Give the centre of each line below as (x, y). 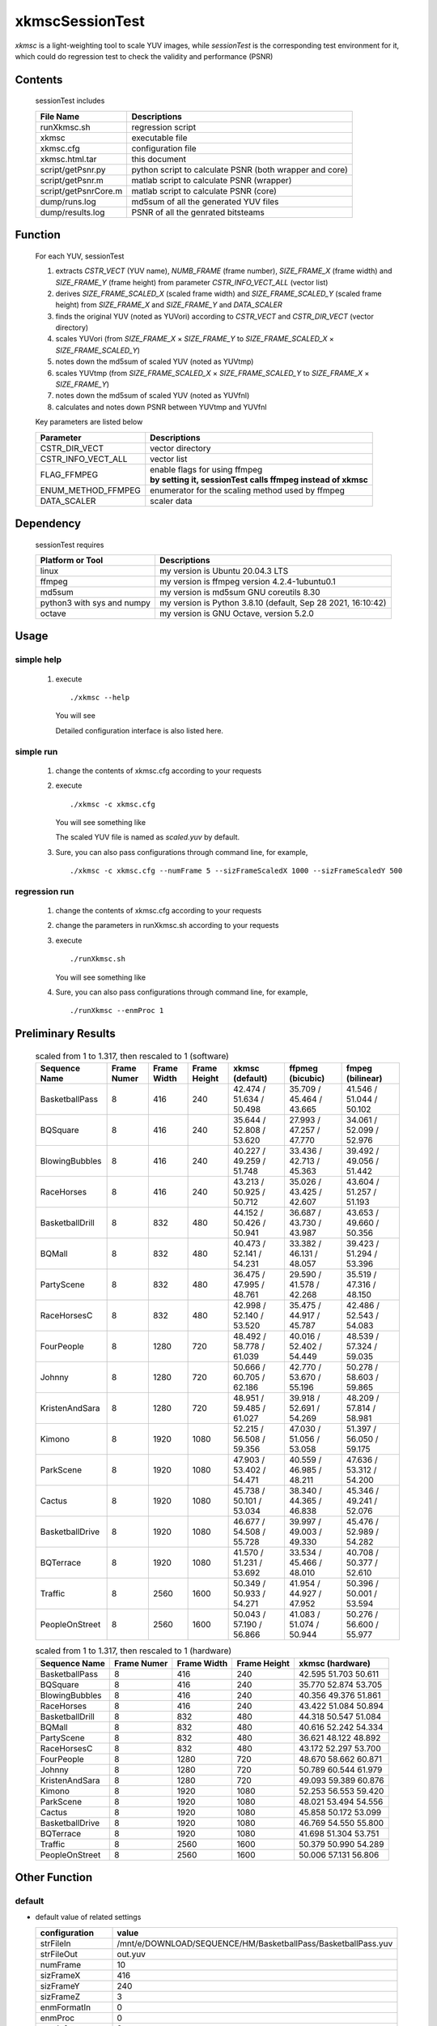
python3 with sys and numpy (95, 603)
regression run (45, 891)
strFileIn (55, 1943)
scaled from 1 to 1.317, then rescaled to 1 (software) (132, 1056)
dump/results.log (72, 212)
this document (159, 159)
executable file (159, 138)
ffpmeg (303, 1068)
